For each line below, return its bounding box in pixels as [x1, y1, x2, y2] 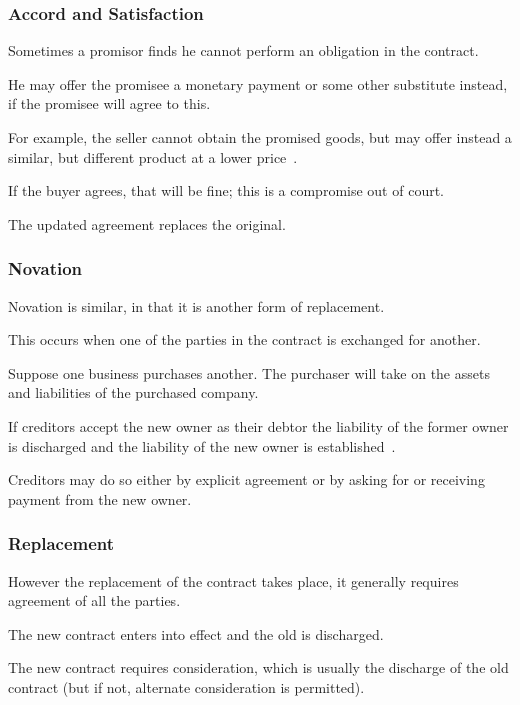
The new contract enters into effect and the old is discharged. [8, 623, 384, 644]
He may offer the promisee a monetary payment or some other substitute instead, [8, 73, 508, 94]
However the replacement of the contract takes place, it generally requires [8, 570, 459, 591]
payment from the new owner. [8, 488, 192, 509]
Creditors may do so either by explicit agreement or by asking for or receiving [8, 469, 485, 490]
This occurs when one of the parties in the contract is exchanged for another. [8, 329, 481, 350]
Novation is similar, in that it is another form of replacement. [8, 295, 385, 316]
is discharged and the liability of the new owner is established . [8, 435, 396, 456]
